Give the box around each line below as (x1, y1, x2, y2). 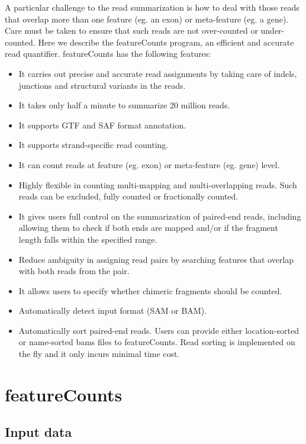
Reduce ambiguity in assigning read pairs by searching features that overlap (18, 253, 294, 265)
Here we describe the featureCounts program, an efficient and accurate (38, 36, 294, 48)
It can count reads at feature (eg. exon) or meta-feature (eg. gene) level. (18, 158, 280, 170)
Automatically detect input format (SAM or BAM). (18, 304, 207, 317)
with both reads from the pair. (18, 265, 130, 277)
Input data (5, 423, 72, 441)
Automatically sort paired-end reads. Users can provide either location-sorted (18, 324, 299, 336)
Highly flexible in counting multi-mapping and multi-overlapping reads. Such (18, 178, 297, 191)
